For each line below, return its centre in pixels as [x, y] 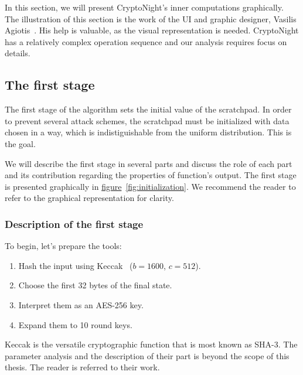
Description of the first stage [74, 224]
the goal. [20, 143]
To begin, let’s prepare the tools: [63, 246]
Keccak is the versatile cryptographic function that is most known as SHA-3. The [151, 344]
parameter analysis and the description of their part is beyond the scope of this [147, 355]
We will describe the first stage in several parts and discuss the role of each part [149, 163]
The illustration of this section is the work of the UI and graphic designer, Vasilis [151, 18]
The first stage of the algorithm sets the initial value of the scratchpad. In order [148, 109]
